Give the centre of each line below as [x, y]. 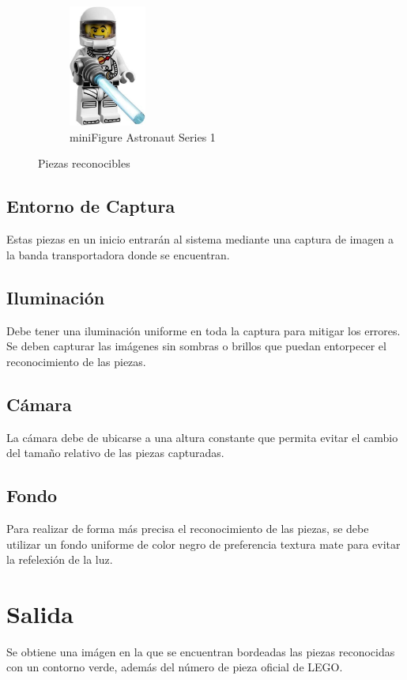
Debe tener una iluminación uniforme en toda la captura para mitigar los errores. [203, 330]
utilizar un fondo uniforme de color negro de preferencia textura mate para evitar [203, 544]
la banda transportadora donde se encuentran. [118, 254]
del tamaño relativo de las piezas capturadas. [115, 453]
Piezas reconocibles [84, 163]
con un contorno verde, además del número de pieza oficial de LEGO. [175, 667]
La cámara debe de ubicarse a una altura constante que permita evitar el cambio [202, 437]
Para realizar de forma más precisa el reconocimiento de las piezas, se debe [188, 528]
